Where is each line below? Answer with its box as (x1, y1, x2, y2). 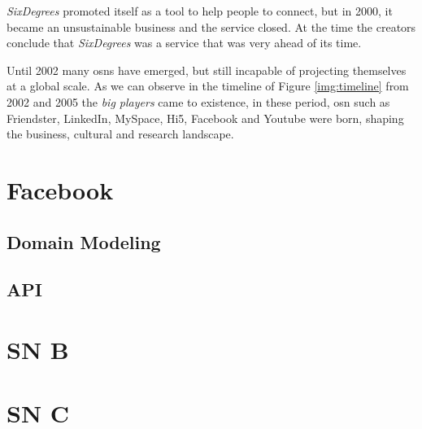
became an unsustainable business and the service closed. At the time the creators (7, 18, 416, 35)
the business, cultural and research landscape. (7, 125, 234, 142)
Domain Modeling (7, 229, 161, 254)
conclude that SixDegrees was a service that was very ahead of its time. (7, 34, 362, 51)
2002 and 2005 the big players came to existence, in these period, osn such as (7, 93, 390, 110)
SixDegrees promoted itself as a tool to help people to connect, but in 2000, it (7, 2, 393, 19)
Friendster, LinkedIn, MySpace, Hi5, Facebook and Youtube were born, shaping (7, 109, 404, 126)
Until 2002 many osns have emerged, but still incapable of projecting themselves (7, 61, 407, 78)
